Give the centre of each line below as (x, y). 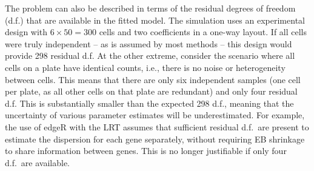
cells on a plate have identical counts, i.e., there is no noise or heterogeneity (145, 67)
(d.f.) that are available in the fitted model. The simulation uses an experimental (155, 20)
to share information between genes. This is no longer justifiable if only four (146, 151)
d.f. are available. (38, 162)
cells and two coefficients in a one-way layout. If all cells (203, 32)
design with (26, 32)
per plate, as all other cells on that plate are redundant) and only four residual (151, 91)
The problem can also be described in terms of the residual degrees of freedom (150, 8)
